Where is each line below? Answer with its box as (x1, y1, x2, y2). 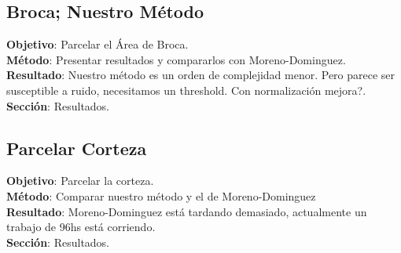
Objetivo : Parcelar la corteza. (6, 172, 154, 189)
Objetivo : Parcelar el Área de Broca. (6, 36, 189, 52)
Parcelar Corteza (6, 136, 147, 160)
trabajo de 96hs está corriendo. (6, 219, 156, 235)
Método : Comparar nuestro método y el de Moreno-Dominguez (6, 187, 316, 204)
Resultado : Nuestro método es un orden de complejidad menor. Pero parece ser (6, 67, 395, 83)
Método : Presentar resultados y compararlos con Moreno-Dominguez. (6, 51, 346, 67)
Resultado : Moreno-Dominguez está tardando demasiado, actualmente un (6, 203, 367, 219)
